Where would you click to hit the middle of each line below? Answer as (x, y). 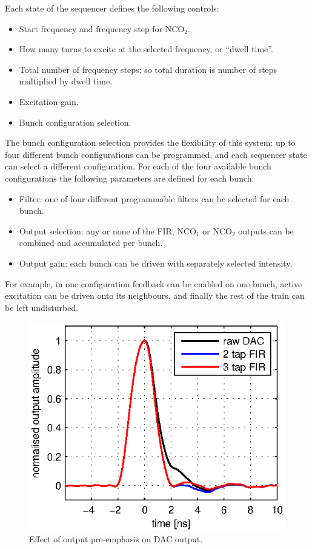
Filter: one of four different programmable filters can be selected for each (154, 198)
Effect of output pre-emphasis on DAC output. (116, 538)
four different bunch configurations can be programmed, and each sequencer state (156, 154)
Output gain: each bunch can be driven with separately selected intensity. (156, 263)
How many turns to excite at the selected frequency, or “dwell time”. (146, 49)
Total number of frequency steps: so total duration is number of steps (148, 69)
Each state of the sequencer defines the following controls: (112, 8)
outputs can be (266, 230)
